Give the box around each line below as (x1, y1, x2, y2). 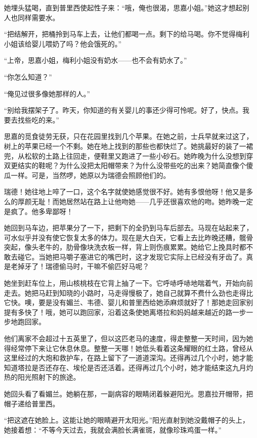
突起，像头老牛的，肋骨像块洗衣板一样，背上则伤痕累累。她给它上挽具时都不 (4, 242, 253, 252)
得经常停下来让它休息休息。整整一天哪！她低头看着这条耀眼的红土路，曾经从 (4, 343, 253, 353)
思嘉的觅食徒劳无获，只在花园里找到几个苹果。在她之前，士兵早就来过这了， (4, 131, 253, 141)
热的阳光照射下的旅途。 (4, 372, 80, 382)
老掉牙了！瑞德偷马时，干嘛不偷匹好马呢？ (10, 261, 149, 271)
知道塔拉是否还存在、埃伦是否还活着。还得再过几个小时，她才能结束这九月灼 (4, 362, 253, 372)
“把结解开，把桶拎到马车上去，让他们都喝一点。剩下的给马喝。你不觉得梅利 (4, 29, 250, 39)
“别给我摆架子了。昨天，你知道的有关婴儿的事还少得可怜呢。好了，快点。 (4, 105, 243, 115)
